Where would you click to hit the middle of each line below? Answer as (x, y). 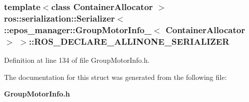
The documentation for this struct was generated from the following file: (115, 77)
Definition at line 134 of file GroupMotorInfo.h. (77, 60)
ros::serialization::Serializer (60, 18)
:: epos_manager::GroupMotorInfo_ (78, 29)
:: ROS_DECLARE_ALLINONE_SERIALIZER (129, 41)
